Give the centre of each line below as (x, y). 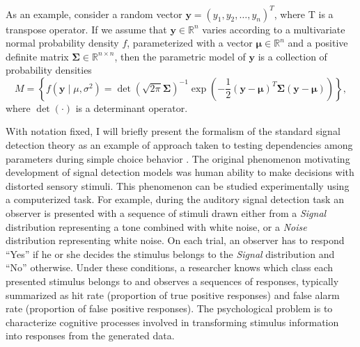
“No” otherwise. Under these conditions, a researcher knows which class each (170, 267)
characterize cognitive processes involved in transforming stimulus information (172, 322)
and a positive (318, 43)
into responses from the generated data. (90, 336)
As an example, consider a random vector (94, 14)
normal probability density (62, 43)
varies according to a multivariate (274, 29)
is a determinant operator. (132, 107)
